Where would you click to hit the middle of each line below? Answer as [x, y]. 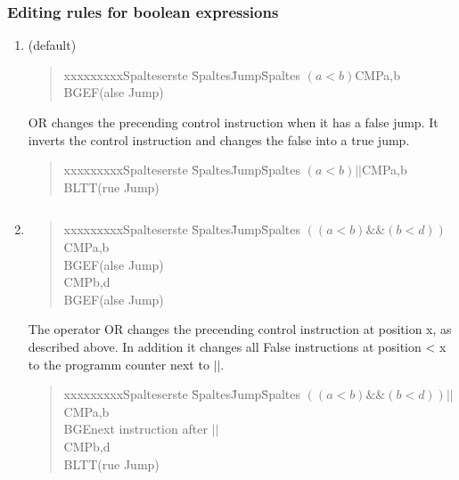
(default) [52, 45]
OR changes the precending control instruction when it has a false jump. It [233, 122]
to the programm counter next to [119, 364]
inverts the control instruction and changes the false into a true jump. [219, 139]
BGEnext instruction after [135, 429]
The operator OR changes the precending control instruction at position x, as [240, 329]
